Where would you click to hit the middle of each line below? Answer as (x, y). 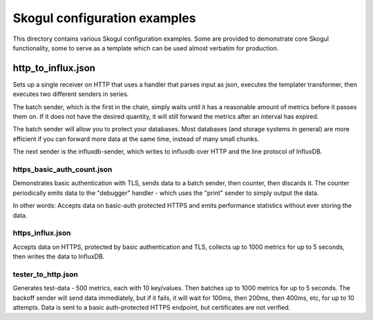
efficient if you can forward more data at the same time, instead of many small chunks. (136, 139)
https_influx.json (42, 233)
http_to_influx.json (54, 68)
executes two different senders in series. (71, 94)
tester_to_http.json (46, 274)
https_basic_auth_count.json (63, 169)
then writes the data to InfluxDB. (59, 256)
